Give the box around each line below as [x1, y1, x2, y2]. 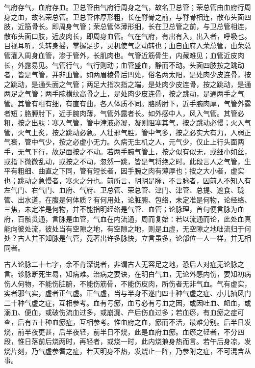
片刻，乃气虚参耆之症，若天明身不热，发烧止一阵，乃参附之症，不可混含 [10, 345, 244, 356]
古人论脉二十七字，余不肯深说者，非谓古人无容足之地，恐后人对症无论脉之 [4, 259, 244, 269]
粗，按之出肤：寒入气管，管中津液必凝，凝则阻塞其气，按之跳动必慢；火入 [4, 117, 244, 128]
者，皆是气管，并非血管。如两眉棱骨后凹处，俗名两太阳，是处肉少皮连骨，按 [4, 69, 251, 80]
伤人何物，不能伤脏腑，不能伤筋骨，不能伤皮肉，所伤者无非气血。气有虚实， [4, 278, 251, 288]
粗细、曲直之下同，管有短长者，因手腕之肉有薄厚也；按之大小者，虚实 [17, 166, 244, 176]
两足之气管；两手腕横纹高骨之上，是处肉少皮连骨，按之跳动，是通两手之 [4, 88, 237, 99]
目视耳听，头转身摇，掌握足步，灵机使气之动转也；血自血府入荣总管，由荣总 [4, 40, 251, 51]
